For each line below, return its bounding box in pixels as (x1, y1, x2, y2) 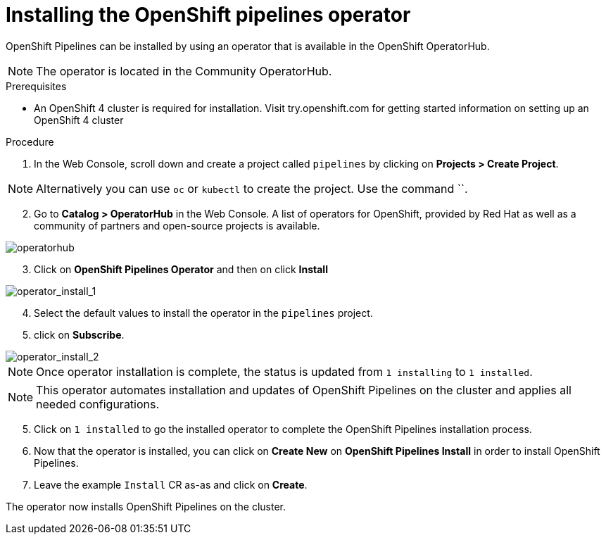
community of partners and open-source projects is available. (34, 219, 320, 232)
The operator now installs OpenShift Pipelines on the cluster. (6, 500, 286, 513)
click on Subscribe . (34, 328, 125, 341)
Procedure (6, 135, 54, 148)
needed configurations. (36, 396, 160, 411)
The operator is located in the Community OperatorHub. (36, 63, 332, 78)
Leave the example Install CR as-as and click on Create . (34, 478, 308, 491)
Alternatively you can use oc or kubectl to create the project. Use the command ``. (36, 181, 468, 196)
